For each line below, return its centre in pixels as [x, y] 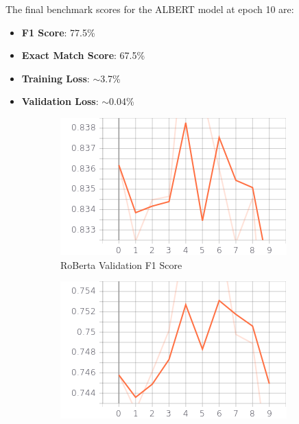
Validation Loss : [60, 101]
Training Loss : [56, 78]
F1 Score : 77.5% [58, 32]
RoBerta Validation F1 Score [121, 264]
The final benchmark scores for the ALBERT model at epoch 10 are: [150, 9]
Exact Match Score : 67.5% [83, 55]
